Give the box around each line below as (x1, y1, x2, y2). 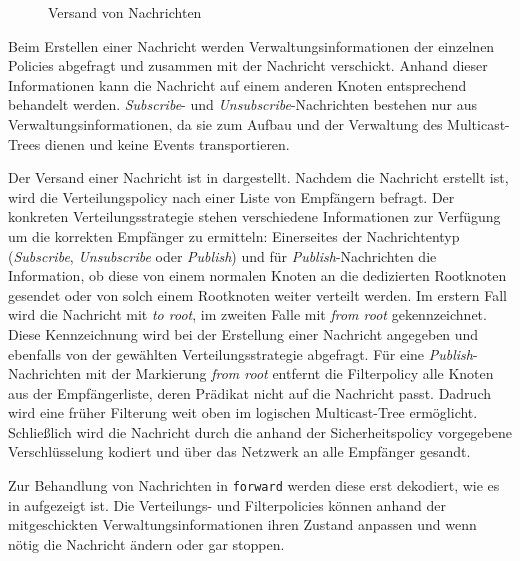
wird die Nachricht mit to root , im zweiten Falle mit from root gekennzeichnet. (8, 304, 487, 325)
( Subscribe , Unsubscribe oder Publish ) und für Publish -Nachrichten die (8, 245, 437, 266)
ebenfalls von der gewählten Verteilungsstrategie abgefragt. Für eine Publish (8, 343, 473, 364)
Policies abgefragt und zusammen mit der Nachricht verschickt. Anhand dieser (8, 55, 488, 76)
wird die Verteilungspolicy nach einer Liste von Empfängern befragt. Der (8, 186, 455, 207)
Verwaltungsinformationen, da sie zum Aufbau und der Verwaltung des (8, 113, 443, 134)
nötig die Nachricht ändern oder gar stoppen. (8, 533, 285, 554)
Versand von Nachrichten (48, 2, 202, 22)
